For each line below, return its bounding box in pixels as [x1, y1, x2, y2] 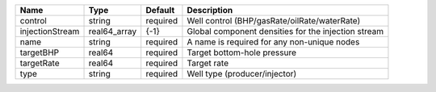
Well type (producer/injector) [187, 69, 297, 79]
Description [187, 5, 233, 15]
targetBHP [19, 47, 60, 58]
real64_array [88, 26, 137, 36]
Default [145, 5, 175, 15]
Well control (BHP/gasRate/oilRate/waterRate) [187, 15, 361, 26]
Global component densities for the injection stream [187, 26, 384, 36]
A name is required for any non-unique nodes [187, 36, 360, 48]
